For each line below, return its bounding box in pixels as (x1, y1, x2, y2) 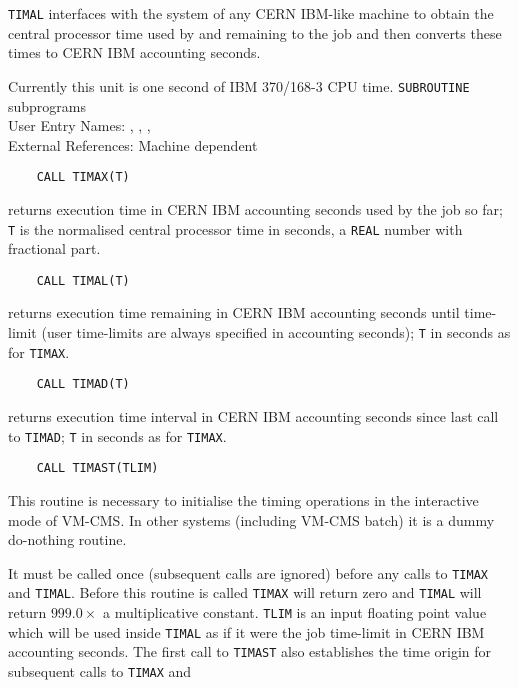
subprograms (8, 95, 87, 116)
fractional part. (8, 238, 101, 259)
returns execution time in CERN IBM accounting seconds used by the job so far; (8, 198, 503, 219)
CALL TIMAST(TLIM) (36, 461, 159, 476)
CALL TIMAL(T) (36, 273, 130, 288)
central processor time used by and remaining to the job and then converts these (8, 22, 502, 43)
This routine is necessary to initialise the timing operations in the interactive (8, 489, 479, 510)
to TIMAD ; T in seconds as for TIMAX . (8, 425, 227, 446)
